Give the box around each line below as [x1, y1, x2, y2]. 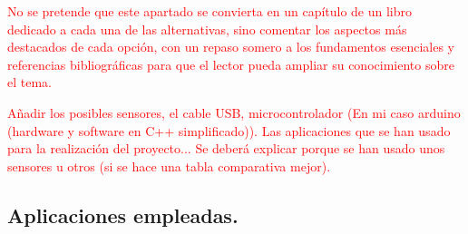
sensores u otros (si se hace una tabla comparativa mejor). [7, 156, 331, 175]
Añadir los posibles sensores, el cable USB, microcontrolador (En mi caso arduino [7, 102, 461, 122]
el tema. [7, 73, 52, 92]
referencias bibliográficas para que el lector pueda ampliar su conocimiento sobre [7, 54, 454, 73]
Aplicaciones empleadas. [7, 200, 239, 229]
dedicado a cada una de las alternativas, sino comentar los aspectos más [7, 19, 407, 38]
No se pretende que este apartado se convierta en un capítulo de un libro [7, 2, 413, 20]
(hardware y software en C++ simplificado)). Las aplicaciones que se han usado [7, 121, 451, 140]
